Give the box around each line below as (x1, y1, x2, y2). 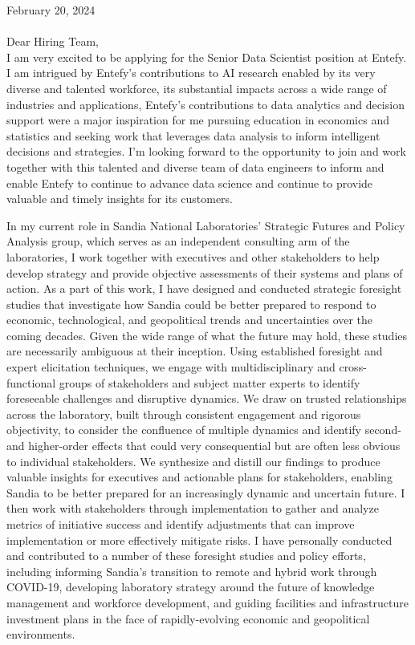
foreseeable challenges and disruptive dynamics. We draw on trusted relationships (6, 390, 407, 407)
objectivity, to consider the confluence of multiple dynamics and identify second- (6, 421, 401, 438)
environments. (6, 626, 75, 643)
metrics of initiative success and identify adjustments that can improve (6, 516, 355, 532)
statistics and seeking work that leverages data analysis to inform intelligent (6, 127, 380, 144)
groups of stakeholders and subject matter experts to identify (59, 374, 360, 391)
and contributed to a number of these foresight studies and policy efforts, (6, 547, 366, 564)
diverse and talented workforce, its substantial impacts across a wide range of (6, 79, 387, 96)
